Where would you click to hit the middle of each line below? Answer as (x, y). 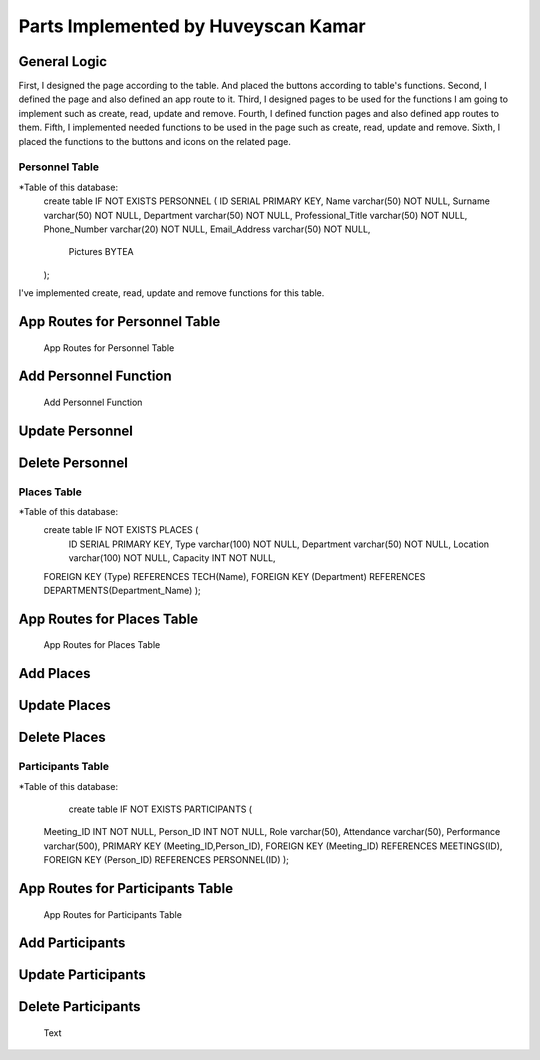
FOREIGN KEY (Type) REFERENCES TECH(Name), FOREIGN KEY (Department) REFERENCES (234, 576)
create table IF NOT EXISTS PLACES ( (121, 530)
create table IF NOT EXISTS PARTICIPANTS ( (160, 809)
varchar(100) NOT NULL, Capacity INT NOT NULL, (172, 558)
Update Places (65, 705)
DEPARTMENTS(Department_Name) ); (122, 591)
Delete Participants (79, 1006)
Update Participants (82, 975)
